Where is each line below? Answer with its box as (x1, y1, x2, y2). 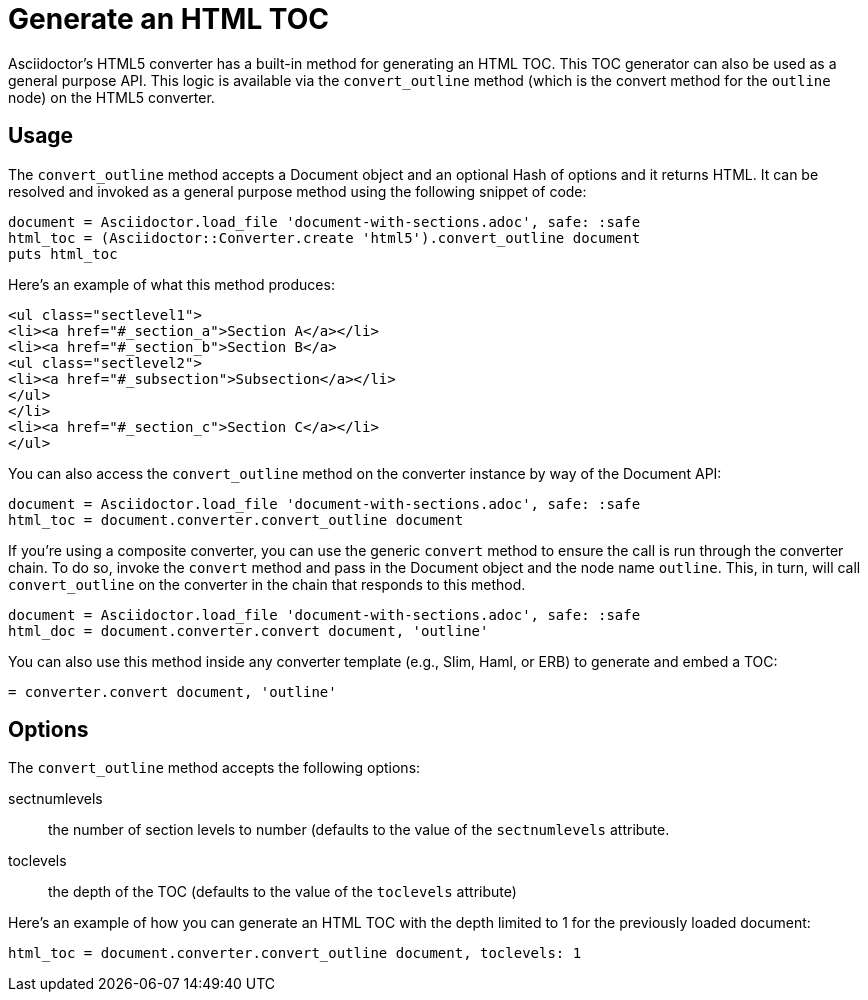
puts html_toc (8, 245, 118, 262)
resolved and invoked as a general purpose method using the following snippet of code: (8, 182, 587, 200)
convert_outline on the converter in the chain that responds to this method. (8, 575, 526, 593)
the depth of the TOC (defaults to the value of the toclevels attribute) (48, 883, 517, 901)
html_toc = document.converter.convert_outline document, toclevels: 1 (8, 945, 582, 962)
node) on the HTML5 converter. (8, 88, 215, 106)
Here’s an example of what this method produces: (8, 275, 335, 293)
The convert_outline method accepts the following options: (8, 759, 421, 777)
